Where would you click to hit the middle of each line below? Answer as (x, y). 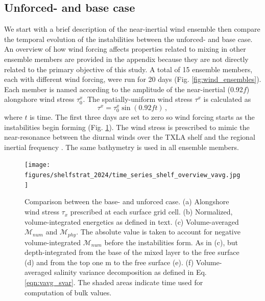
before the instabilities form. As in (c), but (171, 242)
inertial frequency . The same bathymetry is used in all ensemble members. (122, 147)
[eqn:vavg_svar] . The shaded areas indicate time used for (114, 282)
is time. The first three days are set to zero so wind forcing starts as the (142, 117)
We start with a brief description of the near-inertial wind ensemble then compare (132, 29)
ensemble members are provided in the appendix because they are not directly (126, 59)
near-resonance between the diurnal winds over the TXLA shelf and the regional (130, 137)
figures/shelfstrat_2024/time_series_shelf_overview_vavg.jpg (132, 175)
